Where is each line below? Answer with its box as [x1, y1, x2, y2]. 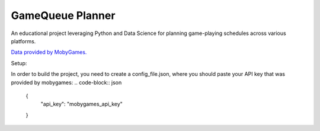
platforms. [11, 37, 36, 44]
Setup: [11, 59, 27, 66]
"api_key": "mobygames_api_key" [40, 101, 123, 108]
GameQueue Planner [11, 9, 116, 22]
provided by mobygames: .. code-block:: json [11, 79, 122, 86]
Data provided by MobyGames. [11, 49, 87, 56]
